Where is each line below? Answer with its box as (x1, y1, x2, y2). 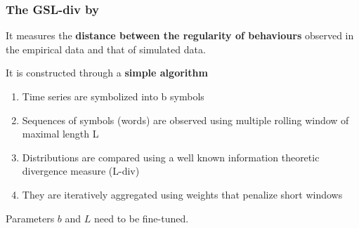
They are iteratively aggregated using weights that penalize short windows (22, 187, 343, 201)
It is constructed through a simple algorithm (6, 65, 208, 80)
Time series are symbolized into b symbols (22, 89, 204, 103)
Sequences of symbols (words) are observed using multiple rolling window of (22, 112, 349, 127)
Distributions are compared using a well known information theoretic (22, 149, 320, 164)
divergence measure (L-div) (22, 163, 140, 178)
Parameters (6, 210, 55, 225)
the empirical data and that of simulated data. (6, 41, 206, 56)
